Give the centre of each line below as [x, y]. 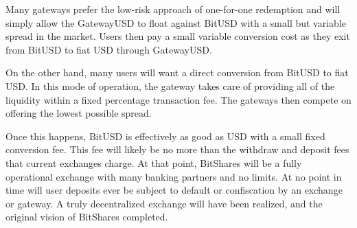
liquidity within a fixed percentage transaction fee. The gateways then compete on [178, 99]
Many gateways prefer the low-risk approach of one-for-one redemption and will [173, 9]
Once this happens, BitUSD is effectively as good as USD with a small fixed [165, 136]
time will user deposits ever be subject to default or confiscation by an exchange [174, 190]
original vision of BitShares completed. [87, 217]
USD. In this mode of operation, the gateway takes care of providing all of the [170, 85]
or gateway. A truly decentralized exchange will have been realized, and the [164, 203]
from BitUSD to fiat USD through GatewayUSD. [109, 49]
